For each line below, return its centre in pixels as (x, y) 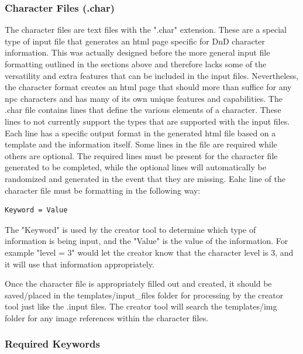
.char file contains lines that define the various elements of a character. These (143, 110)
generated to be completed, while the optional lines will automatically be (135, 167)
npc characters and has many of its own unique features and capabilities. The (144, 98)
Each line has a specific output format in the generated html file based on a (140, 133)
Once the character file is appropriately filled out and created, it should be (138, 283)
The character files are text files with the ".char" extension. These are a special (146, 30)
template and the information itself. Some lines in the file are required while (141, 144)
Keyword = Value (36, 210)
